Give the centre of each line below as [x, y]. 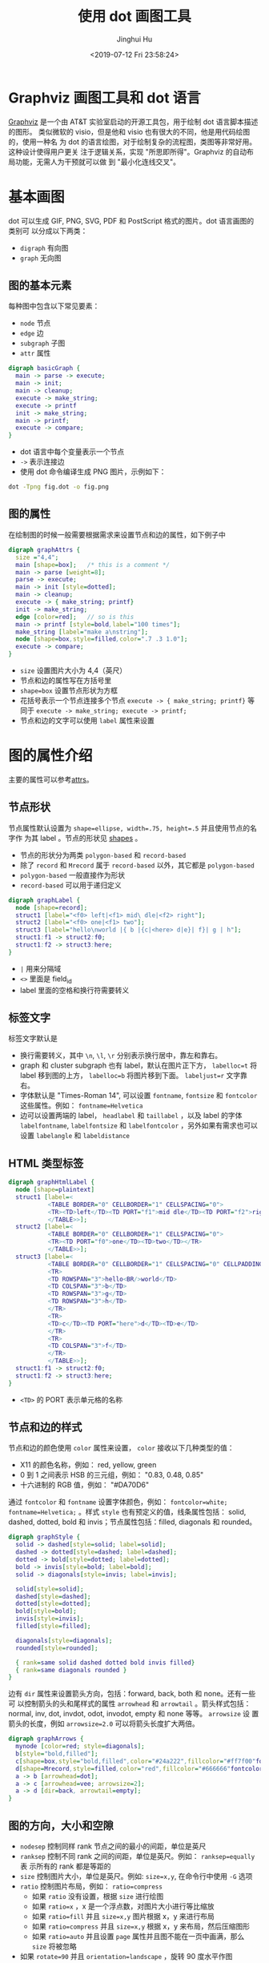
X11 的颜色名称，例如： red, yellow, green [88, 1465]
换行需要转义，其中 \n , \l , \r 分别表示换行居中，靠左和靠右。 [121, 1056]
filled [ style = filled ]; [53, 1627]
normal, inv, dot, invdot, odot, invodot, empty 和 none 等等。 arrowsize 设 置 [134, 1714]
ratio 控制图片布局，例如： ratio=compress [91, 1886]
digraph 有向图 [44, 247]
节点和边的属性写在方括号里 [66, 680]
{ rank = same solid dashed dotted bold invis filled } [105, 1663]
